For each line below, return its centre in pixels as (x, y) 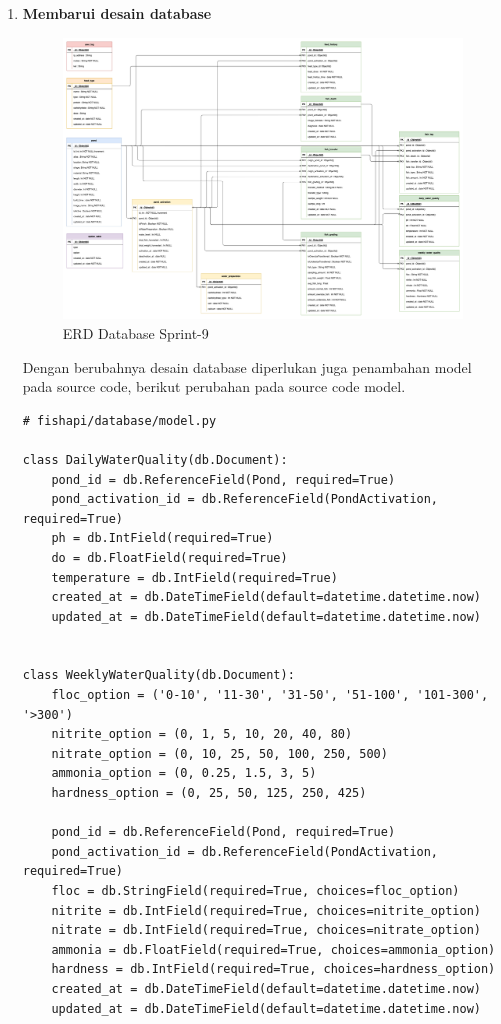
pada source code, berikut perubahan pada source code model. (214, 386)
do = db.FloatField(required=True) (169, 557)
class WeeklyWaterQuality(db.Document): (158, 675)
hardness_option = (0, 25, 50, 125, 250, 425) (209, 793)
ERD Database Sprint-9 (135, 332)
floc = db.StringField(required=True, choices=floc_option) (255, 891)
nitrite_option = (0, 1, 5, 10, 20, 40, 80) (202, 734)
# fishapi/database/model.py (119, 420)
